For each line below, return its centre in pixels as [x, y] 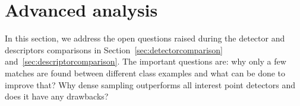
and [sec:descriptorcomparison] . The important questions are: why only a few [146, 61]
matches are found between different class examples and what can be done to [145, 73]
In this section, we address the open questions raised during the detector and [145, 38]
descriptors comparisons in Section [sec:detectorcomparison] [114, 49]
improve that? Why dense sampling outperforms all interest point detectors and [150, 84]
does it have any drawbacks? [57, 96]
